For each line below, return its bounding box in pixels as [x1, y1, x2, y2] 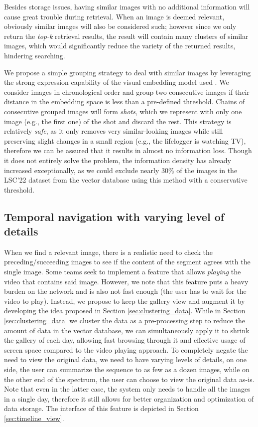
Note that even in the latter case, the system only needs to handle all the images [4, 384, 251, 394]
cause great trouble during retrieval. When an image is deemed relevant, [4, 11, 225, 21]
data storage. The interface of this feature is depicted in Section [4, 403, 199, 414]
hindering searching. [4, 50, 65, 60]
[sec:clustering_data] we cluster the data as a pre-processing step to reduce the [4, 315, 246, 326]
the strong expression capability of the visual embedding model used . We [4, 77, 229, 87]
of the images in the [176, 165, 238, 175]
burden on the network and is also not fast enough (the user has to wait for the [4, 286, 247, 296]
